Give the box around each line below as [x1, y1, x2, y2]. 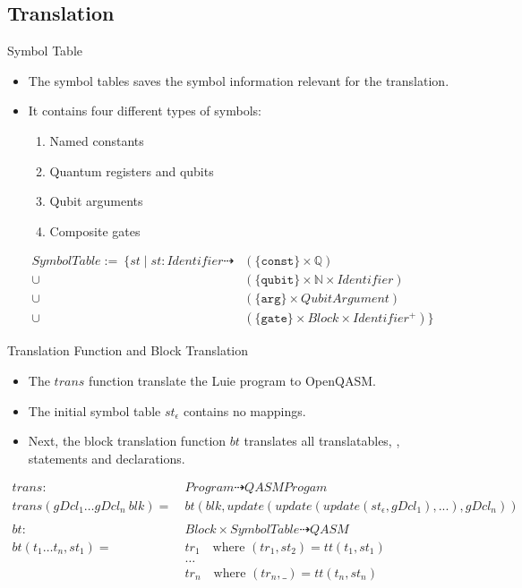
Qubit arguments [49, 192, 143, 210]
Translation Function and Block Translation [7, 341, 249, 360]
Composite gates [49, 221, 141, 240]
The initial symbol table [28, 401, 161, 420]
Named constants [49, 131, 144, 149]
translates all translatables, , [244, 431, 400, 450]
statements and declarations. [28, 448, 185, 467]
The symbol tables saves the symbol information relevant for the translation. [28, 71, 449, 89]
